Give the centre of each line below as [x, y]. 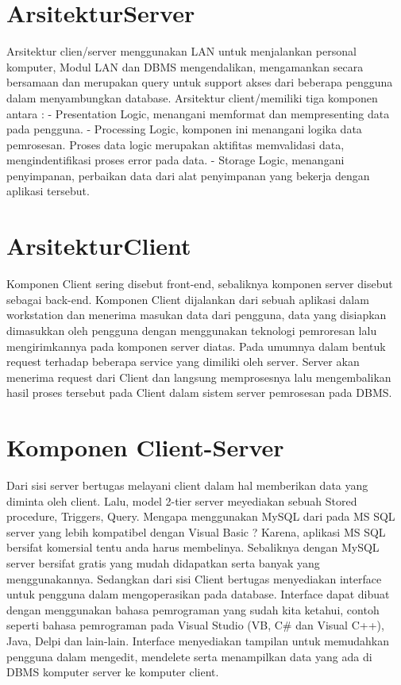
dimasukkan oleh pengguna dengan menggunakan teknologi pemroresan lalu [192, 330]
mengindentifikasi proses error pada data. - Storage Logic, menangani [175, 160]
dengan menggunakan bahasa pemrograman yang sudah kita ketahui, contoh [193, 609]
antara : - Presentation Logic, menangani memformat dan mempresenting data [198, 113]
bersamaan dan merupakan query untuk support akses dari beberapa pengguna [200, 82]
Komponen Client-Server [145, 447]
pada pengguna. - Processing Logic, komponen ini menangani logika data [184, 129]
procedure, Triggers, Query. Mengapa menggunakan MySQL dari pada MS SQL [201, 516]
